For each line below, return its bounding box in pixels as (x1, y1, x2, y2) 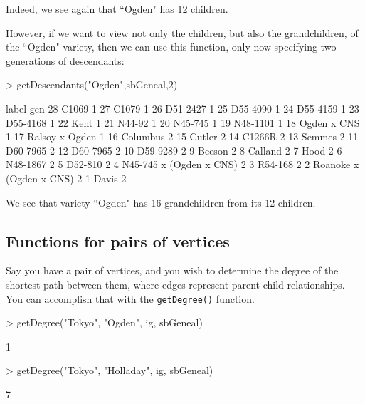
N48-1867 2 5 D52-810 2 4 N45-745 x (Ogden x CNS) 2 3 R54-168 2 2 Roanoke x (6, 157, 359, 172)
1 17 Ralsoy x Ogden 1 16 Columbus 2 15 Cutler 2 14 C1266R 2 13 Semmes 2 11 (6, 129, 359, 144)
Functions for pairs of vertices (6, 229, 230, 252)
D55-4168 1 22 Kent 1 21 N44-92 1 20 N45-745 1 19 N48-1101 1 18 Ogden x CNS (6, 115, 360, 130)
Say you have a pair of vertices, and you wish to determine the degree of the (6, 263, 339, 278)
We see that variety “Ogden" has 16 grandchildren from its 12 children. (6, 195, 316, 209)
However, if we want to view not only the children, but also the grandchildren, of (6, 25, 359, 40)
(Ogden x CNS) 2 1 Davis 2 (6, 170, 127, 185)
